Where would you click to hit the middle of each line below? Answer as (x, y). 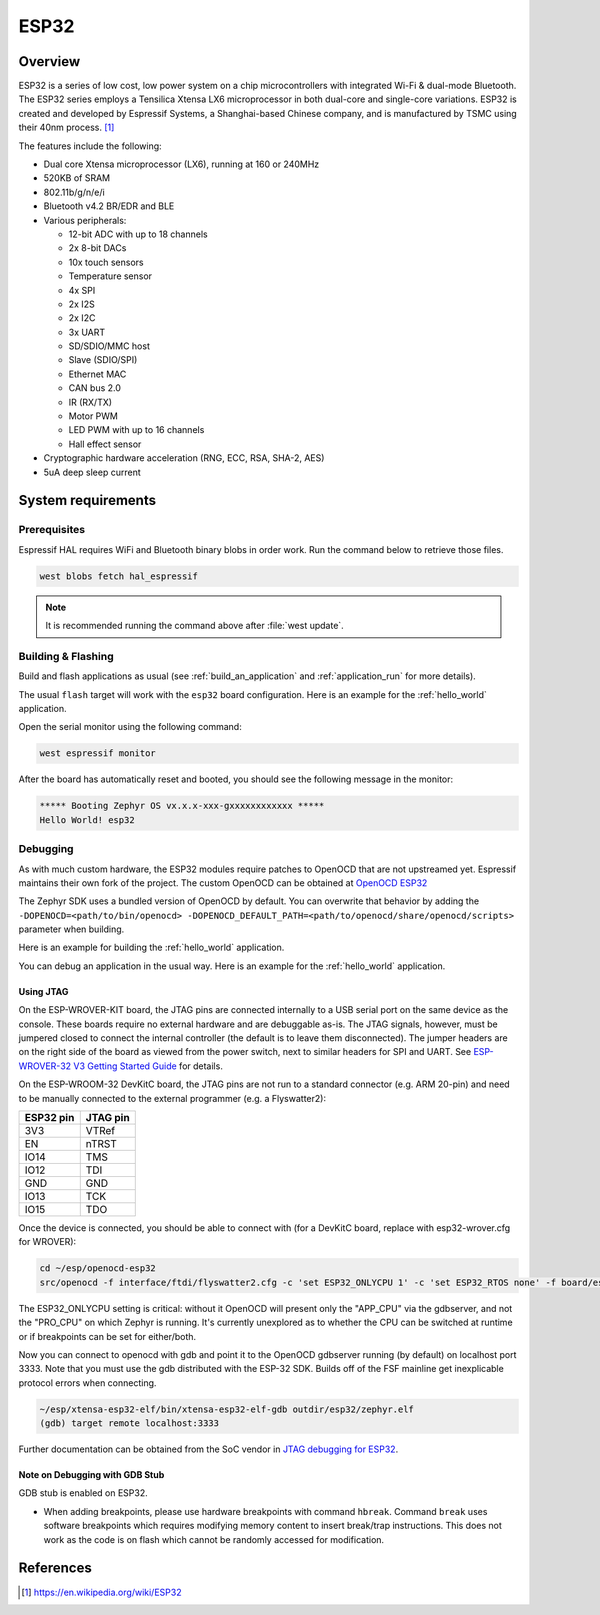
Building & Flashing (66, 656)
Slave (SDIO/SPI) (103, 360)
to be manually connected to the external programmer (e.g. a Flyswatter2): (172, 1098)
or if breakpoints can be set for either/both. (107, 1336)
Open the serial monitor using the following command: (130, 727)
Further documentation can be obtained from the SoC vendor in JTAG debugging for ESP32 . (208, 1449)
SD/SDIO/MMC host (109, 346)
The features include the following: (90, 146)
